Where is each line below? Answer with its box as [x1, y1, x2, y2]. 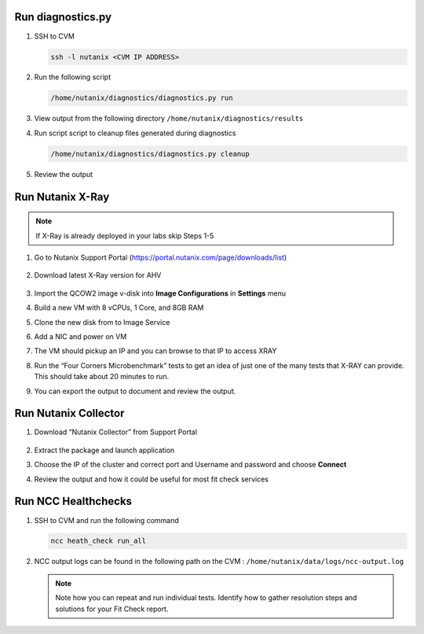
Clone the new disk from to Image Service [34, 317, 170, 326]
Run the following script [34, 72, 111, 82]
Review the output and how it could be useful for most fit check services [34, 474, 269, 484]
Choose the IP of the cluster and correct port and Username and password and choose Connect [34, 460, 347, 470]
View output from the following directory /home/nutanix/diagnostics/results [34, 114, 304, 123]
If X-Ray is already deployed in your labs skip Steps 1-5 [35, 230, 214, 240]
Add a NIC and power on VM [34, 331, 127, 341]
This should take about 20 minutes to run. [34, 372, 169, 382]
